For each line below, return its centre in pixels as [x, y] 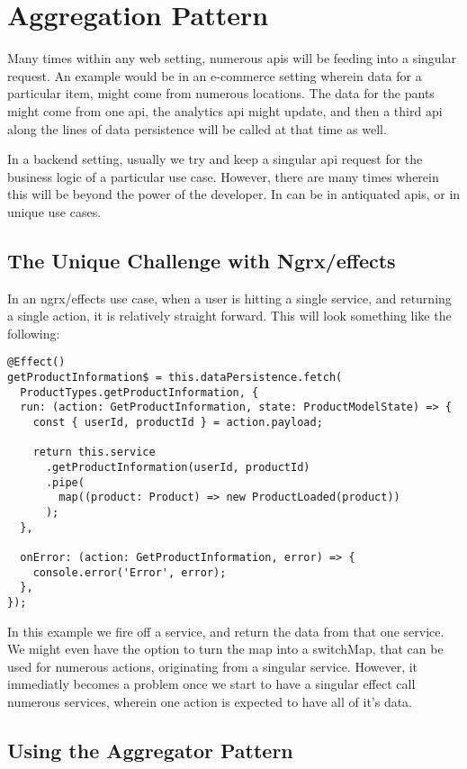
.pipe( [65, 482]
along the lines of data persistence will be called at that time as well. [197, 128]
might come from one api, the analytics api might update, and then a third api [225, 110]
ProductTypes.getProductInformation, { [139, 392]
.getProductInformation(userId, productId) [178, 468]
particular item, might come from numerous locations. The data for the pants [221, 93]
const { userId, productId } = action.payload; [178, 423]
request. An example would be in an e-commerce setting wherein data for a [215, 75]
